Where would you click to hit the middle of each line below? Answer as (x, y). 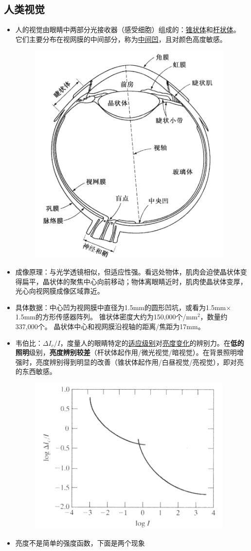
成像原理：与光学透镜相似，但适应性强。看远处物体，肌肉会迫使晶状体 (128, 271)
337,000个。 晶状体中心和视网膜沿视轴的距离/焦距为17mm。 (110, 326)
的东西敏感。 (36, 371)
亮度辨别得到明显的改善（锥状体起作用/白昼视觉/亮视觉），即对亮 (140, 362)
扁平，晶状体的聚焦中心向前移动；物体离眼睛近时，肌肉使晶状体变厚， (134, 281)
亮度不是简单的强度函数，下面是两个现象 (80, 542)
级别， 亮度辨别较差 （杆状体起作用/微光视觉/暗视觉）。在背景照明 (133, 352)
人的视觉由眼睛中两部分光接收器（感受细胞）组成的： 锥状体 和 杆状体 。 (128, 30)
